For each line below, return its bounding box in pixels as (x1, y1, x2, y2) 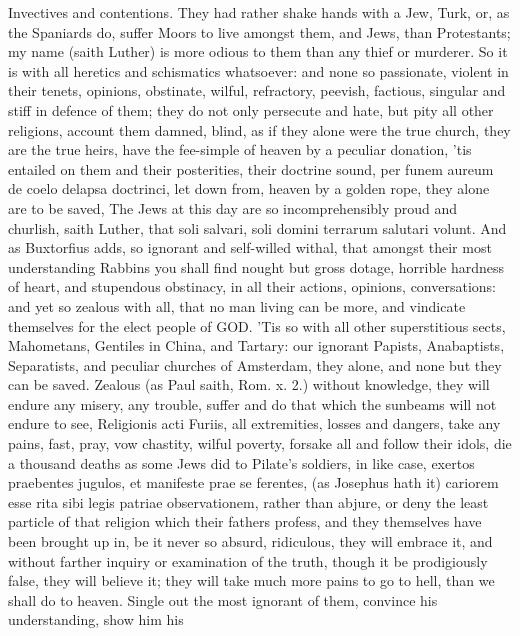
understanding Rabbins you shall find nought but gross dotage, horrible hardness (8, 256, 505, 277)
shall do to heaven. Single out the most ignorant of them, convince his (8, 589, 438, 610)
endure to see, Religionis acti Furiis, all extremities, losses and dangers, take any (8, 413, 501, 434)
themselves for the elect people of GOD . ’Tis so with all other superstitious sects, (8, 315, 506, 336)
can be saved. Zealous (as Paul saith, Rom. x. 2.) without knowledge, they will (8, 374, 490, 395)
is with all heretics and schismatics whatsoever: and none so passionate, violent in (8, 60, 509, 81)
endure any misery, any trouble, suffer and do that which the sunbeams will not (8, 393, 497, 414)
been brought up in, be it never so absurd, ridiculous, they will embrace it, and (8, 531, 493, 552)
